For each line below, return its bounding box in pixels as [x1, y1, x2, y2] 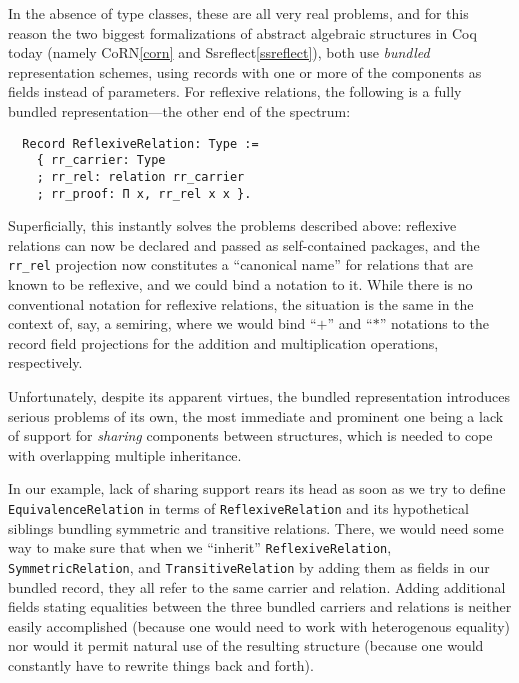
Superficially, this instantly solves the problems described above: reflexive [8, 215, 457, 236]
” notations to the [379, 313, 489, 334]
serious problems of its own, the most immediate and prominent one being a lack [8, 405, 504, 426]
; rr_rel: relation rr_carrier [36, 169, 245, 184]
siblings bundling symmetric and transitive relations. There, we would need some [8, 517, 504, 538]
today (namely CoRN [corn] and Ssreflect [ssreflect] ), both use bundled [8, 42, 430, 63]
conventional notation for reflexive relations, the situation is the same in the [8, 293, 474, 314]
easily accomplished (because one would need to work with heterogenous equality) [8, 615, 511, 636]
